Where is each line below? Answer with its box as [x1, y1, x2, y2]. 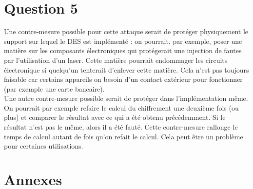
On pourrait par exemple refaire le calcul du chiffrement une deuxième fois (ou [4, 102, 239, 113]
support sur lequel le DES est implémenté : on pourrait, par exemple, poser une [4, 36, 242, 46]
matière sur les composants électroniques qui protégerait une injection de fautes [4, 45, 242, 56]
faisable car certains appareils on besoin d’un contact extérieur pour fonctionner [4, 74, 243, 84]
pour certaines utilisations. [4, 141, 83, 151]
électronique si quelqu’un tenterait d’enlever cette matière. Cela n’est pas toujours [4, 64, 249, 75]
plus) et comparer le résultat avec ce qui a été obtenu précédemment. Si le [4, 112, 226, 122]
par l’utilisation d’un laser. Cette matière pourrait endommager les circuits [4, 55, 228, 65]
